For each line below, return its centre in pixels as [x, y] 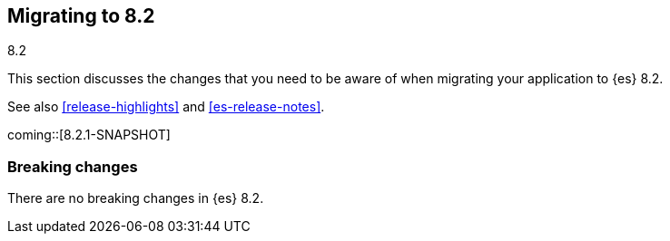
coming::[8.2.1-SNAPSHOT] [89, 135]
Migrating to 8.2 [81, 16]
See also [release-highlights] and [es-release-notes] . [166, 107]
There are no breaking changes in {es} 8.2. [136, 198]
